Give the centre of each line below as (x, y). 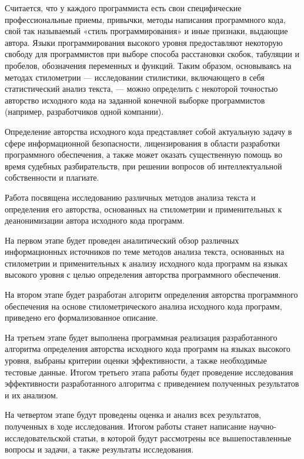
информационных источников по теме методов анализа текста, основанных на (145, 252)
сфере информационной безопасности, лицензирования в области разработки (142, 143)
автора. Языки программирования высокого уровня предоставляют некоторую (144, 42)
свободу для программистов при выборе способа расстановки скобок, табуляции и (152, 54)
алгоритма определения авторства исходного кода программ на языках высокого (148, 349)
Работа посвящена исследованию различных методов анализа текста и (130, 197)
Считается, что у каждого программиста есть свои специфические (123, 8)
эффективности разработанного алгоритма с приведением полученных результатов (152, 383)
